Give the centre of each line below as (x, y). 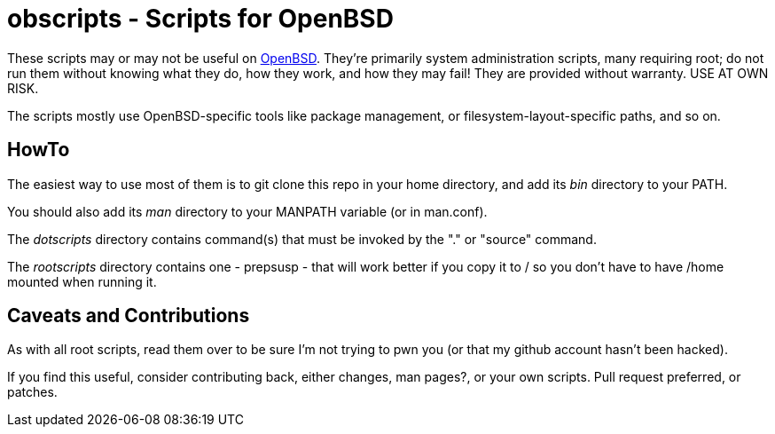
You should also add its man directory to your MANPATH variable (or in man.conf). (247, 211)
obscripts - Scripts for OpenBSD (200, 19)
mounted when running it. (82, 281)
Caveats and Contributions (129, 316)
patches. (32, 392)
